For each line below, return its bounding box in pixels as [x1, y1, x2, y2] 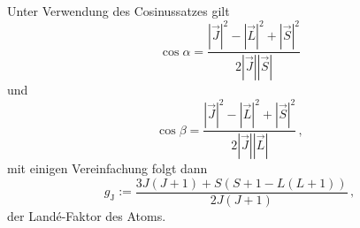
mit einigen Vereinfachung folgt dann [7, 158, 208, 177]
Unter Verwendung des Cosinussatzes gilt [7, 2, 230, 19]
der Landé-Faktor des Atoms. [7, 206, 166, 224]
